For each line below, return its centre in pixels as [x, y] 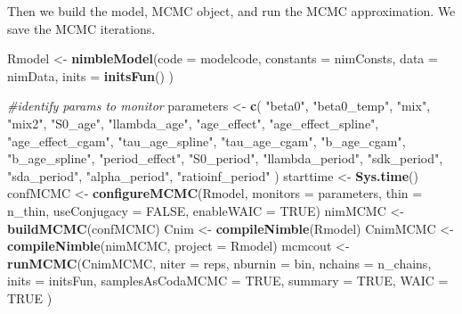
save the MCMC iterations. [81, 28]
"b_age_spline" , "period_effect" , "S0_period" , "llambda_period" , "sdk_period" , [225, 158]
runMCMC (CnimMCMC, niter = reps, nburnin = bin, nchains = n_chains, [219, 263]
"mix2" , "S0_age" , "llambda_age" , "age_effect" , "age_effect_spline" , [193, 123]
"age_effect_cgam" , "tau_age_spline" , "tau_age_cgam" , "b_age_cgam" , [207, 140]
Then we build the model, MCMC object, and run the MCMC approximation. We [231, 11]
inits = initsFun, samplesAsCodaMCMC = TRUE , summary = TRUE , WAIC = [228, 281]
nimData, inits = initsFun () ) [90, 75]
